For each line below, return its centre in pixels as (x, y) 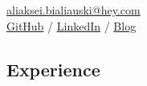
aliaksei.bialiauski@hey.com (73, 10)
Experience (53, 69)
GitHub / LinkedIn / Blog (71, 25)
